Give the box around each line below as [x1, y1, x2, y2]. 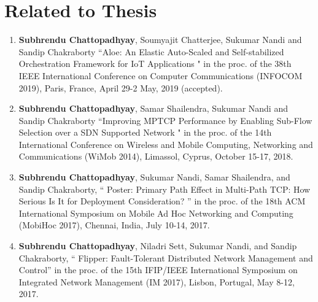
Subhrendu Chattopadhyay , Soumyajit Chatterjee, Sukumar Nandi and [18, 33, 302, 46]
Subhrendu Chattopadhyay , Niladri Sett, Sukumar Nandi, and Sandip [18, 239, 297, 252]
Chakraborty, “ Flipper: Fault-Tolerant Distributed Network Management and [18, 251, 313, 264]
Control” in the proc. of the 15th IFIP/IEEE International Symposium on [18, 263, 298, 276]
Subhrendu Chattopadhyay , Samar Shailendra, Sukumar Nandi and [18, 102, 288, 115]
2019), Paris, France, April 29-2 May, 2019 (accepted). [18, 81, 223, 94]
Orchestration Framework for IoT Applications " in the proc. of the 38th [18, 57, 292, 70]
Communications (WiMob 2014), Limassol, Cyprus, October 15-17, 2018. [18, 150, 293, 163]
